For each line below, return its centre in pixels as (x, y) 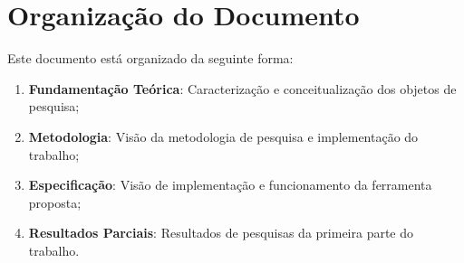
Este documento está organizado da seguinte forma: (150, 58)
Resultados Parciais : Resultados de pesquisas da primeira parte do (221, 233)
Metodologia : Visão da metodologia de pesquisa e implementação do (223, 136)
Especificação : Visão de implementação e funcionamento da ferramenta (230, 185)
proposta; (55, 202)
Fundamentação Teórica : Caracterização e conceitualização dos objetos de (242, 88)
